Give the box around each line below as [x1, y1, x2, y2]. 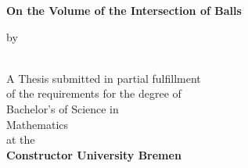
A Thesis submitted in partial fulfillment [6, 70, 201, 86]
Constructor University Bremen [6, 146, 182, 163]
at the [6, 131, 35, 148]
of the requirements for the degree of [6, 85, 182, 102]
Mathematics [6, 116, 69, 132]
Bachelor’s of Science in [6, 100, 119, 116]
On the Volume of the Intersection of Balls [6, 2, 242, 18]
